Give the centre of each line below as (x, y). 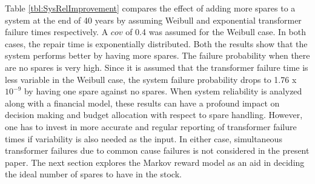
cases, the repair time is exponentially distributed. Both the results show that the (156, 43)
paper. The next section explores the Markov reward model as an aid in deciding (155, 162)
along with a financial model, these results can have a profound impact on (142, 103)
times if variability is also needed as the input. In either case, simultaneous (144, 138)
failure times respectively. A (57, 32)
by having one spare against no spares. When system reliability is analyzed (163, 91)
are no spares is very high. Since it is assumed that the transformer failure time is (157, 67)
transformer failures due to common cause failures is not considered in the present (157, 150)
